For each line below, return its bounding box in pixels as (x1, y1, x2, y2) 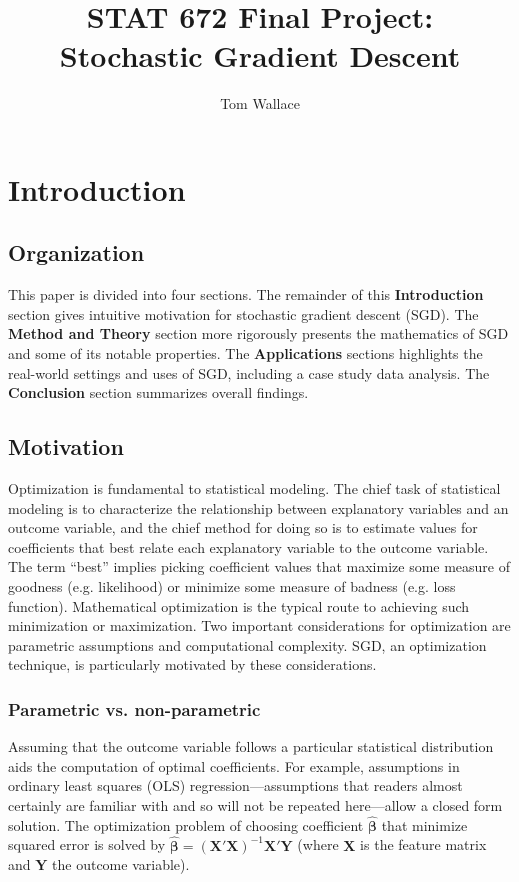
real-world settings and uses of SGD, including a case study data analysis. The (8, 362, 490, 383)
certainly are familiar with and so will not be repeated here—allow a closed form (8, 795, 503, 815)
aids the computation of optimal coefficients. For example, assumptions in (8, 755, 460, 776)
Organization (8, 237, 145, 268)
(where (297, 834, 339, 855)
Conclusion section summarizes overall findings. (8, 382, 309, 403)
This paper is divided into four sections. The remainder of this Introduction (8, 284, 484, 305)
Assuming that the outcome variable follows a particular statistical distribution (8, 736, 494, 757)
